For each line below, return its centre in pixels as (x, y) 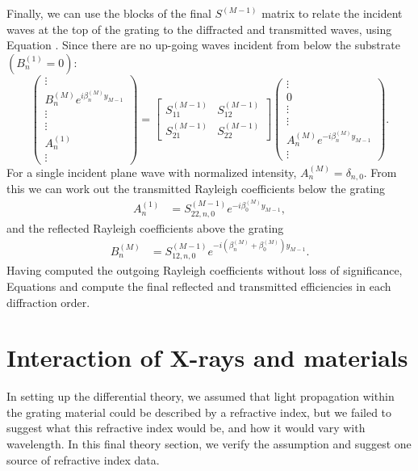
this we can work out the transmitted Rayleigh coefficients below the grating (196, 188)
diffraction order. (48, 302)
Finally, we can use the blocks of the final (109, 13)
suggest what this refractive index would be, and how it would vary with (186, 428)
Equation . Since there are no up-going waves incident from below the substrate (203, 45)
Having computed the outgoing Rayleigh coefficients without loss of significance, (205, 270)
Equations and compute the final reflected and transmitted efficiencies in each (199, 286)
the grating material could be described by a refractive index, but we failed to (199, 412)
